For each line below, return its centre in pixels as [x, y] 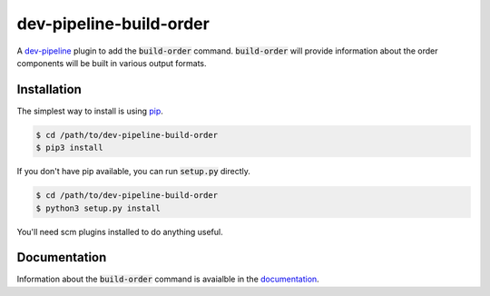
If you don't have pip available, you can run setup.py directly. [134, 172]
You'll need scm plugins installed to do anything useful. [120, 232]
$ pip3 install [69, 148]
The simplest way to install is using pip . [90, 111]
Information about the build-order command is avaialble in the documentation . [168, 279]
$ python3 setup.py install [98, 208]
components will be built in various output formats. [112, 63]
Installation [49, 89]
